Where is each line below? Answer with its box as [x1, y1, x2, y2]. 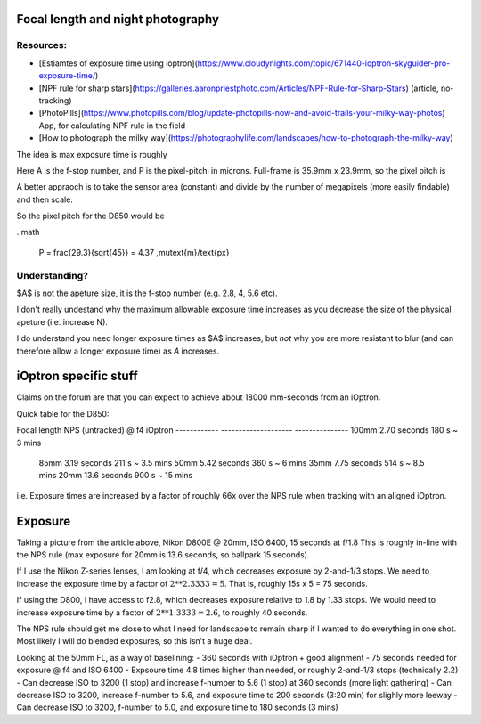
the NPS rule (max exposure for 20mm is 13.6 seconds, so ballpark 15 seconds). [16, 549, 310, 560]
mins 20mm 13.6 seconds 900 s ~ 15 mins [38, 470, 193, 481]
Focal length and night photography [16, 12, 220, 27]
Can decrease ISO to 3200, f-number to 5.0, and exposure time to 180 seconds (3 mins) [16, 702, 338, 712]
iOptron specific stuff [16, 369, 138, 384]
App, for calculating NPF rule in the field [38, 120, 186, 131]
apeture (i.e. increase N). [16, 316, 109, 327]
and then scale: [16, 194, 73, 205]
